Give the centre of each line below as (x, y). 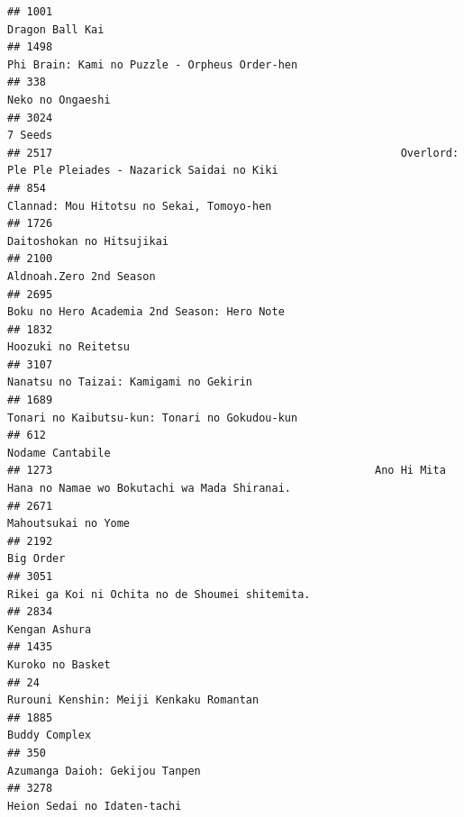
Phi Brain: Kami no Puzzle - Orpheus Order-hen (153, 64)
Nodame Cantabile (59, 453)
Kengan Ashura (50, 629)
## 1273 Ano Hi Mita (227, 471)
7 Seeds (30, 136)
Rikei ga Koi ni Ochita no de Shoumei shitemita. (159, 594)
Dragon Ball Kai (56, 29)
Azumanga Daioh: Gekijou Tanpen (104, 771)
